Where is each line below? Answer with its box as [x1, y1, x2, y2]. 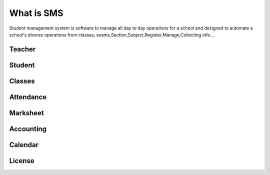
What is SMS [9, 7, 63, 18]
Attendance [9, 92, 47, 101]
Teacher [9, 45, 36, 53]
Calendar [9, 140, 38, 149]
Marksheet [9, 108, 44, 117]
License [9, 156, 34, 165]
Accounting [9, 124, 47, 133]
